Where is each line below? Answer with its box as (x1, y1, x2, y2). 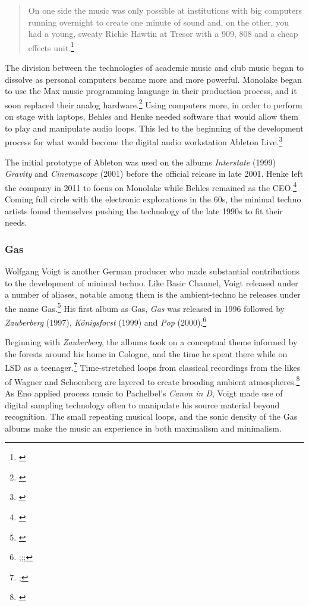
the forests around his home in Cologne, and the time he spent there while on (5, 347, 288, 360)
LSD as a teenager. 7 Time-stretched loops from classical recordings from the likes (5, 360, 301, 374)
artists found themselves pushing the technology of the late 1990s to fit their (5, 204, 283, 217)
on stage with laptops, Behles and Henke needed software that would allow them (5, 110, 299, 123)
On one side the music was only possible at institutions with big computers (28, 4, 302, 16)
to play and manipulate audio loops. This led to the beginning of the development (5, 121, 304, 134)
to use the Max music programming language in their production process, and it (5, 85, 297, 97)
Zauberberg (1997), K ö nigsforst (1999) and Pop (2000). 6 (5, 314, 207, 328)
